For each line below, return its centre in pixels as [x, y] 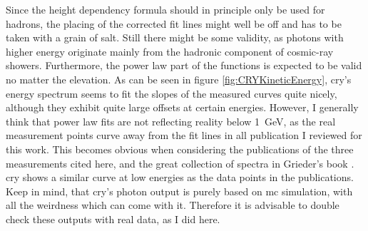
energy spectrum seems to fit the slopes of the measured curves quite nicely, [172, 93]
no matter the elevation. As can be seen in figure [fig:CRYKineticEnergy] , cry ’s [179, 79]
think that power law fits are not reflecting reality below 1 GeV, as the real [171, 121]
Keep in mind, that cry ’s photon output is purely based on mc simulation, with [179, 191]
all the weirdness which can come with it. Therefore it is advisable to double [173, 205]
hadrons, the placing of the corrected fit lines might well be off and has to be [174, 23]
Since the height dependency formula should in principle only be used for [165, 9]
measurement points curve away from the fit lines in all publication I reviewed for [184, 135]
